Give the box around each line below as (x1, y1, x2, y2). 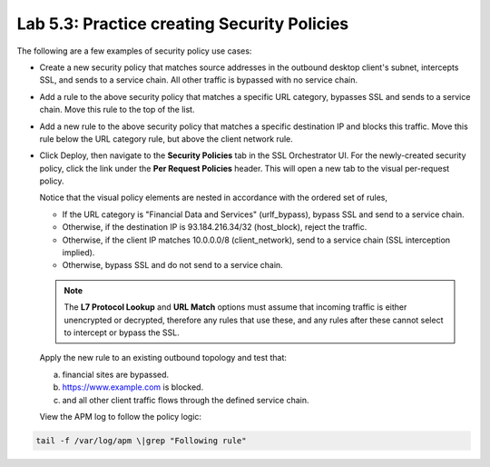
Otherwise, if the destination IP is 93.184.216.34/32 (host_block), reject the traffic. (62, 222, 367, 233)
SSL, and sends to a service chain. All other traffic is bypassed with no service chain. (39, 75, 358, 85)
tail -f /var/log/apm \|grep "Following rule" (35, 435, 247, 445)
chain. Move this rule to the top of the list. (39, 104, 195, 115)
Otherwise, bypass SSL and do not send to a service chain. (62, 260, 283, 271)
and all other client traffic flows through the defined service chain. (62, 394, 309, 405)
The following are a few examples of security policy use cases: (16, 45, 252, 56)
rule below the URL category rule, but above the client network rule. (39, 133, 294, 144)
